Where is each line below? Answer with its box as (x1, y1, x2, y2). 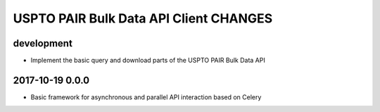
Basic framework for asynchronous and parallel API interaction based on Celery (30, 92, 262, 101)
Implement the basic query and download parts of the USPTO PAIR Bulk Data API (30, 56, 265, 65)
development (13, 37, 73, 49)
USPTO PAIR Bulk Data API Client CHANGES (13, 11, 273, 26)
